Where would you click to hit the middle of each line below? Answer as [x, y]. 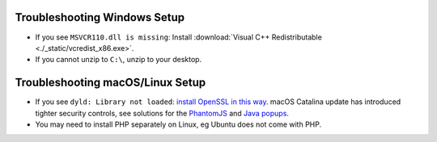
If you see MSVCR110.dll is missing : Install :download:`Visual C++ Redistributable [179, 37]
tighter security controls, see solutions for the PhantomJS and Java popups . [162, 113]
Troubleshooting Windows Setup [100, 17]
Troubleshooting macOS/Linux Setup [110, 83]
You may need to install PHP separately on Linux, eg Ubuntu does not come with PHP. [178, 124]
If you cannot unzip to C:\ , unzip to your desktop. [119, 60]
